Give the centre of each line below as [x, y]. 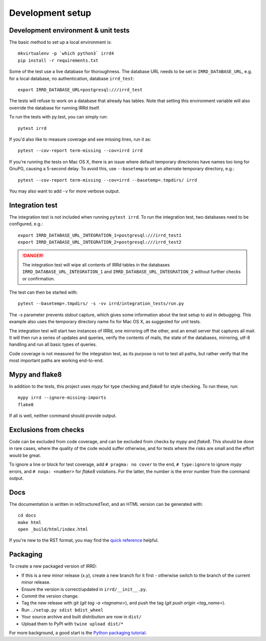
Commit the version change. [50, 596]
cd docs [27, 515]
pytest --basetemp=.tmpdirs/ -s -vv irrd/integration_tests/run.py [101, 304]
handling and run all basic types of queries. [53, 344]
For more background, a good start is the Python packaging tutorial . [78, 633]
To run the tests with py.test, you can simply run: [58, 117]
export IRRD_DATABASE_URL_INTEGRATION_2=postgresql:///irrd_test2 [100, 242]
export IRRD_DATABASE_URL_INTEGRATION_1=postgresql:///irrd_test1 [100, 235]
